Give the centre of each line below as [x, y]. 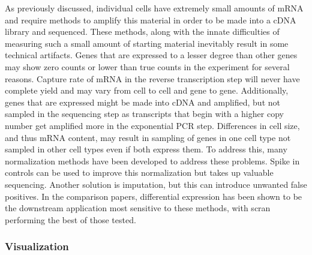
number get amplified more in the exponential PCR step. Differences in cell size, [152, 125]
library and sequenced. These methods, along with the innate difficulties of [142, 31]
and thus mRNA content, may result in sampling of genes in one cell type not [148, 137]
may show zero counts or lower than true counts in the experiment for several [147, 66]
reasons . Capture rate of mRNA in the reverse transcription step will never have [152, 78]
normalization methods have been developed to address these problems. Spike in [152, 160]
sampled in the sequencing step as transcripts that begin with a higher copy [144, 114]
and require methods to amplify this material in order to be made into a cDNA [151, 19]
